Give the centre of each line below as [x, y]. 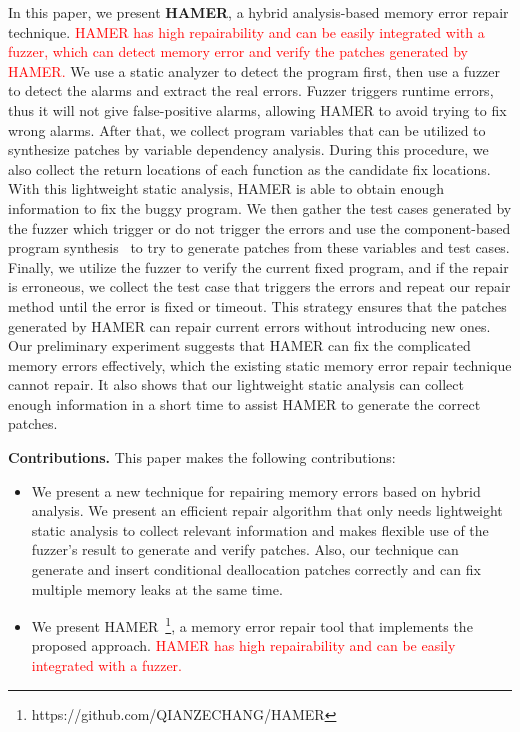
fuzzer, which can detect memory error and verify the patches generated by [238, 51]
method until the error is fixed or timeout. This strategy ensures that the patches [257, 305]
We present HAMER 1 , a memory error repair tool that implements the [252, 624]
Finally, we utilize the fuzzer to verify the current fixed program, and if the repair [258, 266]
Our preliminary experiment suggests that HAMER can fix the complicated [239, 345]
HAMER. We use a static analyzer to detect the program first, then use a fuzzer [254, 70]
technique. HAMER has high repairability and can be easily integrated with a [246, 31]
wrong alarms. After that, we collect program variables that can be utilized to [247, 129]
